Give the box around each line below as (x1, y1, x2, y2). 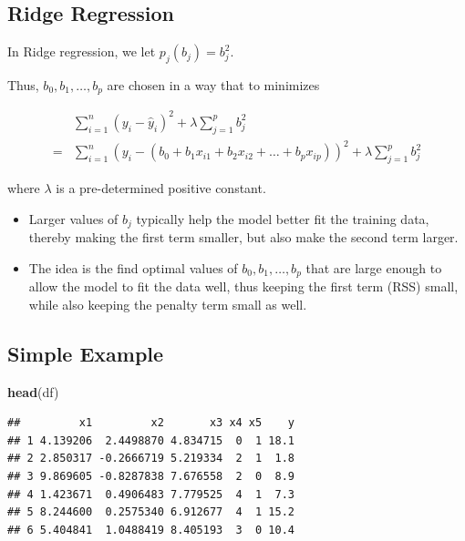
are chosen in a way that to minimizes (107, 76, 320, 94)
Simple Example (7, 339, 164, 367)
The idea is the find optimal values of (28, 258, 238, 277)
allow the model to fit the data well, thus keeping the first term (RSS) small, (28, 277, 459, 296)
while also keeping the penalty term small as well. (28, 294, 307, 313)
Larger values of (28, 209, 119, 228)
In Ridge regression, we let (7, 42, 156, 61)
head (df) (7, 382, 59, 401)
